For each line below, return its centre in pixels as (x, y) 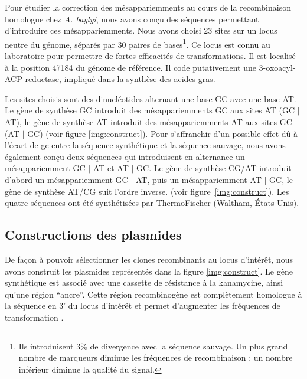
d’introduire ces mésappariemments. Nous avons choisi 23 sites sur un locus (141, 30)
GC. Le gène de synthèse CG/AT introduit (214, 168)
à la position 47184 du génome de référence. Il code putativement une (130, 67)
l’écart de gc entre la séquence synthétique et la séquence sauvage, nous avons (145, 145)
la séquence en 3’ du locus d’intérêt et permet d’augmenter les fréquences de (143, 306)
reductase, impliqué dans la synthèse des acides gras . (120, 79)
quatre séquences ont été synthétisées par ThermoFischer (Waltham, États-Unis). (152, 203)
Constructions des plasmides (93, 235)
